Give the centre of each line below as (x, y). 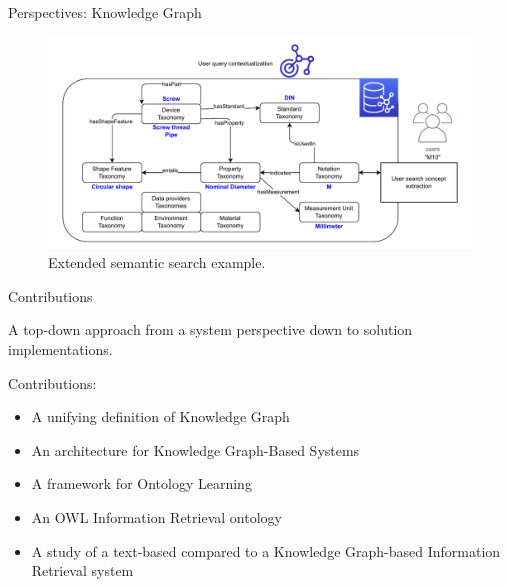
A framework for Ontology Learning (141, 483)
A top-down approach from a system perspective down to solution (210, 329)
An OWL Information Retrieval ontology (156, 516)
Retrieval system (82, 570)
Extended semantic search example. (157, 262)
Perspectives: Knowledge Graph (105, 12)
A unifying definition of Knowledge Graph (160, 416)
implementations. (60, 348)
